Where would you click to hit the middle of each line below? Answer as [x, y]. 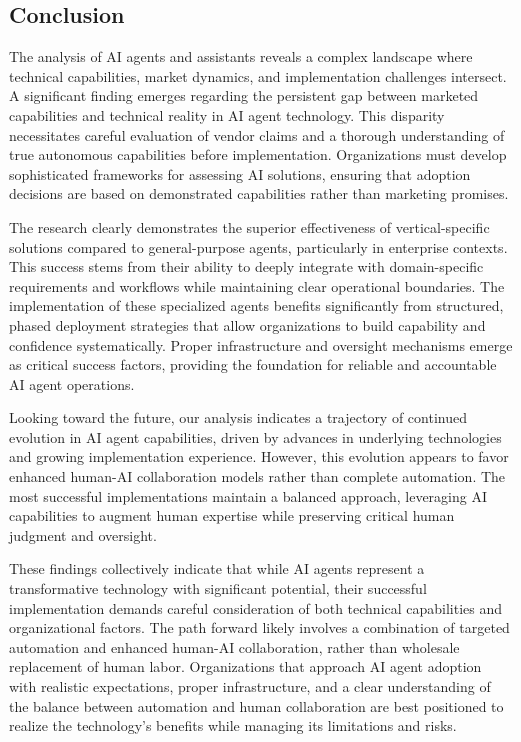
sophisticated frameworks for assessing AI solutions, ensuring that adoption [240, 173]
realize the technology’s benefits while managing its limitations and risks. [233, 725]
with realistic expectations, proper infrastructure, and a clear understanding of [250, 686]
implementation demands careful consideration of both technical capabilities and [256, 607]
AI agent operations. [72, 383]
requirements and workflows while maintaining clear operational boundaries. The [257, 285]
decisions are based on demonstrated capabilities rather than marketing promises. [259, 193]
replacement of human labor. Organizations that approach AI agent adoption [245, 666]
